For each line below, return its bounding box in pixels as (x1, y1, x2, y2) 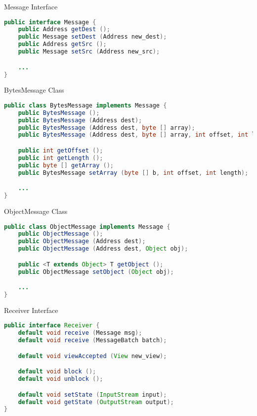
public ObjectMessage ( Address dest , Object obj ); (18, 245, 188, 253)
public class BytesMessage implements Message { (4, 102, 167, 109)
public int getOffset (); (18, 147, 103, 154)
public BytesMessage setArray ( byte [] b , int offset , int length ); (18, 169, 249, 176)
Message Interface (4, 1, 58, 11)
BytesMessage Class (4, 85, 64, 95)
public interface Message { (4, 18, 96, 26)
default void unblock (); (18, 375, 103, 383)
